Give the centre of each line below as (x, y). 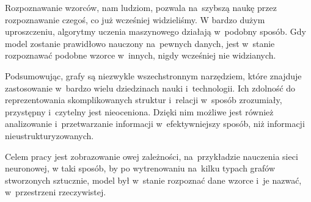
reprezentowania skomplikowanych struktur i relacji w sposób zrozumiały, (144, 100)
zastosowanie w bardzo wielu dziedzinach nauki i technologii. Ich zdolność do (150, 88)
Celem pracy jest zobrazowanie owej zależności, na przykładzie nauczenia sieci (152, 156)
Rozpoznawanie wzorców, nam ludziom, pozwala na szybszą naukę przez (141, 7)
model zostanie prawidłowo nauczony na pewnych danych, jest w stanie (140, 43)
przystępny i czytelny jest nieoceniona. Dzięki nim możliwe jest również (139, 111)
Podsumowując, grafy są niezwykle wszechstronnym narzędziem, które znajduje (153, 75)
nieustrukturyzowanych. (49, 135)
